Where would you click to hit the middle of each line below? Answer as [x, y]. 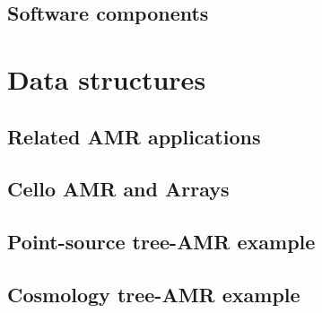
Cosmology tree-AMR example [154, 294]
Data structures [107, 78]
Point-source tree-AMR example [161, 242]
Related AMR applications [134, 136]
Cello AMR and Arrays [118, 189]
